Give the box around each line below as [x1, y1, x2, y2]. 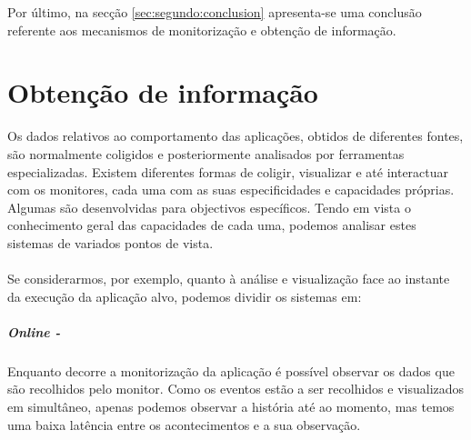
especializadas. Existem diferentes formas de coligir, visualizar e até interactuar [7, 162, 449, 181]
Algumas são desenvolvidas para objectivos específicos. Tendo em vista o [7, 197, 411, 216]
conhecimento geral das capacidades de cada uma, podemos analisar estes [7, 215, 416, 235]
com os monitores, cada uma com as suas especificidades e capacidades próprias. [7, 180, 455, 199]
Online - [7, 322, 61, 341]
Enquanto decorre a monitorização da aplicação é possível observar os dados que [7, 361, 455, 380]
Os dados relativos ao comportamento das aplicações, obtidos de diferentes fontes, [7, 126, 464, 145]
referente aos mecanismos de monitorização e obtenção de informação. [7, 20, 396, 39]
